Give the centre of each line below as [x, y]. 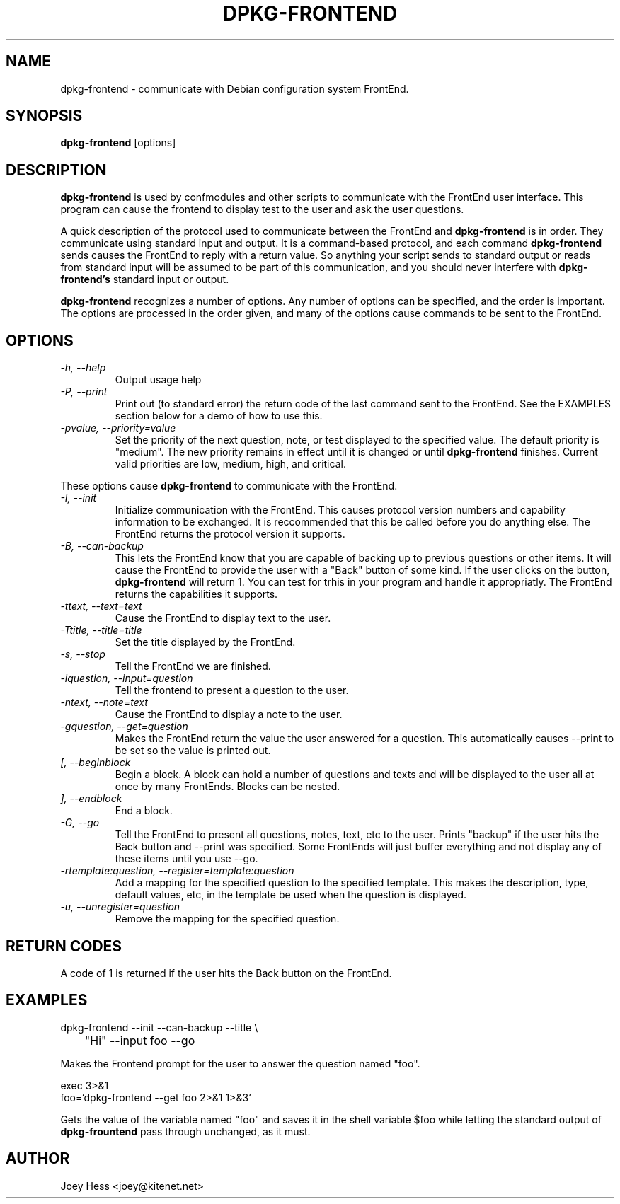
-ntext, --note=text [104, 702]
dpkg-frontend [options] [118, 143]
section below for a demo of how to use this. [219, 416]
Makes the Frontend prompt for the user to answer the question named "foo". [240, 1063]
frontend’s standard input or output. [145, 279]
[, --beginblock [96, 763]
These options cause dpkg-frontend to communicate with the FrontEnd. [229, 486]
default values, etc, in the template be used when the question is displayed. [291, 895]
